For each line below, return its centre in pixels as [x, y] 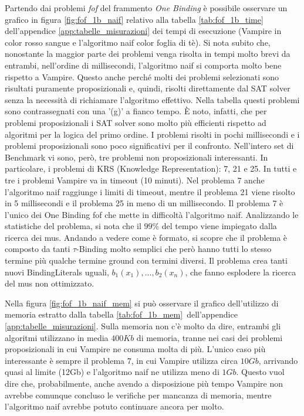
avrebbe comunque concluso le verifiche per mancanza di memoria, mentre [138, 395]
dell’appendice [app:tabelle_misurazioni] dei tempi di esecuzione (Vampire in [143, 31]
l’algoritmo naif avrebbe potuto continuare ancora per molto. [114, 406]
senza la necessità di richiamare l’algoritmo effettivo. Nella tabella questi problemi [152, 99]
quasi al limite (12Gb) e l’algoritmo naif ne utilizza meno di [112, 372]
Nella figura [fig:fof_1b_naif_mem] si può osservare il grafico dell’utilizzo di [142, 303]
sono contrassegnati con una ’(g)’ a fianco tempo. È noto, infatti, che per [136, 111]
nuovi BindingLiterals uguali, [57, 272]
